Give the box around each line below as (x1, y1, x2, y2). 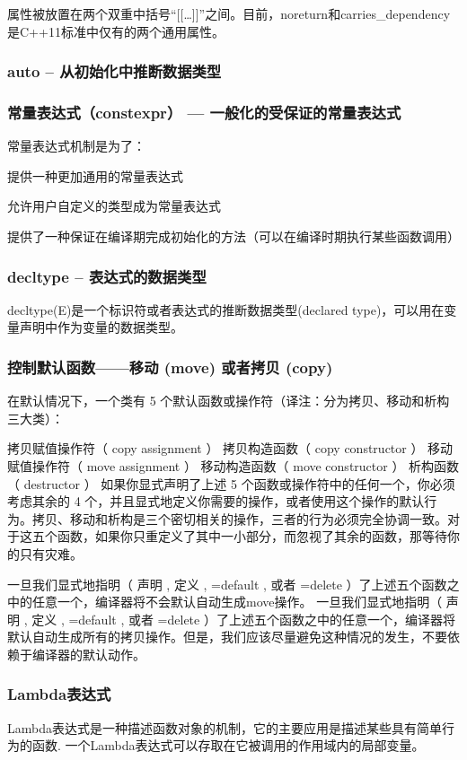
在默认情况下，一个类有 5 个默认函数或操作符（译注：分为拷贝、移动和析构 (7, 391, 450, 410)
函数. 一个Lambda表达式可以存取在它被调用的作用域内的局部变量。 (31, 736, 425, 755)
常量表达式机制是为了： (7, 136, 145, 155)
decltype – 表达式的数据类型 (7, 265, 207, 287)
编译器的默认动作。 (31, 644, 145, 663)
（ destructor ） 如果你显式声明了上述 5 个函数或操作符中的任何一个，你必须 (7, 474, 455, 493)
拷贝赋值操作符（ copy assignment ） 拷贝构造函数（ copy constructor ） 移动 (7, 439, 454, 458)
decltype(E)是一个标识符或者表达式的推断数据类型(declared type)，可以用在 (7, 300, 445, 319)
